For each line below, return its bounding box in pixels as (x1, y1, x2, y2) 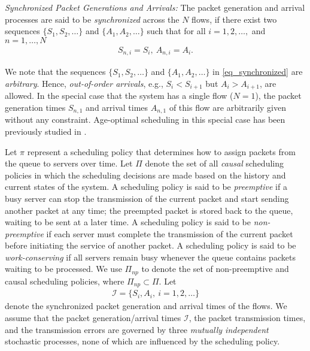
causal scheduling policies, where (5, 274, 124, 287)
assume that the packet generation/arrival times (5, 311, 181, 324)
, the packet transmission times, (189, 311, 306, 324)
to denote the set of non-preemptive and (141, 262, 289, 275)
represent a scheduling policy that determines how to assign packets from (27, 145, 296, 158)
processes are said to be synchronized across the (5, 13, 180, 25)
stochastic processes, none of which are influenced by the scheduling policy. (5, 335, 280, 347)
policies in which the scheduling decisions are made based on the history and (5, 168, 286, 181)
